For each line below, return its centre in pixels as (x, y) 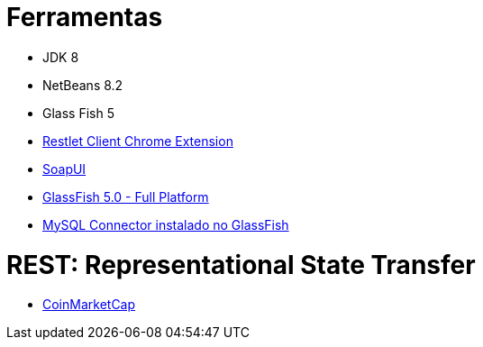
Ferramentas (85, 17)
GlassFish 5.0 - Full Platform (126, 196)
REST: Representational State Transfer (241, 265)
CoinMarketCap (89, 305)
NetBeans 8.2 (83, 85)
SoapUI (64, 169)
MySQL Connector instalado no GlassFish (166, 224)
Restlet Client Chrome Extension (138, 141)
